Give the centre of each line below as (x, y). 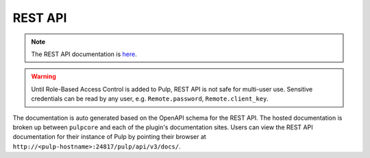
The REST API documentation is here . (84, 54)
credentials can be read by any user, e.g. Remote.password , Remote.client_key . (150, 98)
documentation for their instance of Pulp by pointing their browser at (110, 137)
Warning (44, 77)
